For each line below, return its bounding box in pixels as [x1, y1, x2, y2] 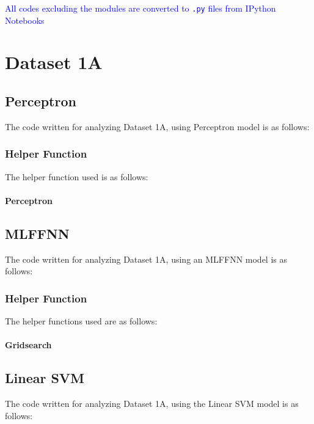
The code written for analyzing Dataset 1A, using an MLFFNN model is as [5, 252, 287, 265]
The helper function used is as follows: [5, 170, 148, 183]
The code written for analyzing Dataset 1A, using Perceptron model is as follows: [5, 120, 310, 133]
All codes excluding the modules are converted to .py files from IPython [5, 2, 276, 14]
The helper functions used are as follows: [5, 315, 158, 327]
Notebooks [5, 13, 45, 26]
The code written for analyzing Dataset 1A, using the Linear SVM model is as [5, 397, 299, 410]
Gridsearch [5, 338, 52, 351]
